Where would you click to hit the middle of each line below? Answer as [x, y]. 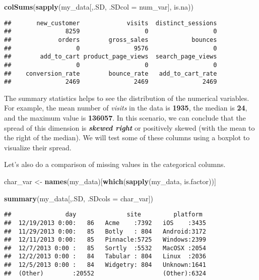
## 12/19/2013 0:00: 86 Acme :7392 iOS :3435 [105, 223]
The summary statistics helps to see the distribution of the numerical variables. [127, 98]
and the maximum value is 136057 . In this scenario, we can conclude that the [125, 118]
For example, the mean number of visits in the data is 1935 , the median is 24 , [126, 108]
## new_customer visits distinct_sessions [111, 23]
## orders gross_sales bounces [111, 40]
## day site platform [103, 215]
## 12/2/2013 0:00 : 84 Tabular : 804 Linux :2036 [105, 257]
